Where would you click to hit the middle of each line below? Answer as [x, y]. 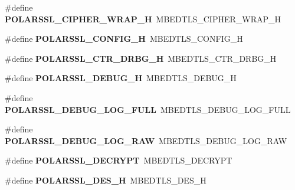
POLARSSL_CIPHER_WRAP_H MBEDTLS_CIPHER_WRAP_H [143, 19]
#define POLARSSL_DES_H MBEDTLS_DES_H [106, 180]
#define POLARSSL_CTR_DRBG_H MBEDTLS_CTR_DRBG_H [141, 58]
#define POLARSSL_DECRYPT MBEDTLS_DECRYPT [119, 160]
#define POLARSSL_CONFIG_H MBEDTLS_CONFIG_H [124, 39]
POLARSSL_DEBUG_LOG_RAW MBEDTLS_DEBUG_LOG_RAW [146, 140]
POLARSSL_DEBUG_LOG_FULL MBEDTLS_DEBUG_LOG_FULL [148, 109]
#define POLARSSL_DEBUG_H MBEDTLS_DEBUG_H [121, 78]
